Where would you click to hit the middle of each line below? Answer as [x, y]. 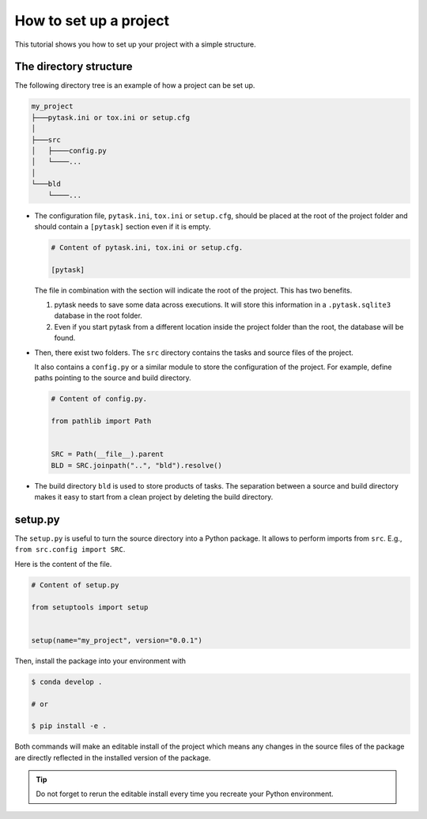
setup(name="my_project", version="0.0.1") [117, 640]
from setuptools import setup [90, 607]
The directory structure [74, 67]
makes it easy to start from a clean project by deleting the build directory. [154, 497]
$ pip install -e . [69, 726]
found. [65, 338]
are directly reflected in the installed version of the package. [113, 757]
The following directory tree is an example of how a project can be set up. [135, 85]
